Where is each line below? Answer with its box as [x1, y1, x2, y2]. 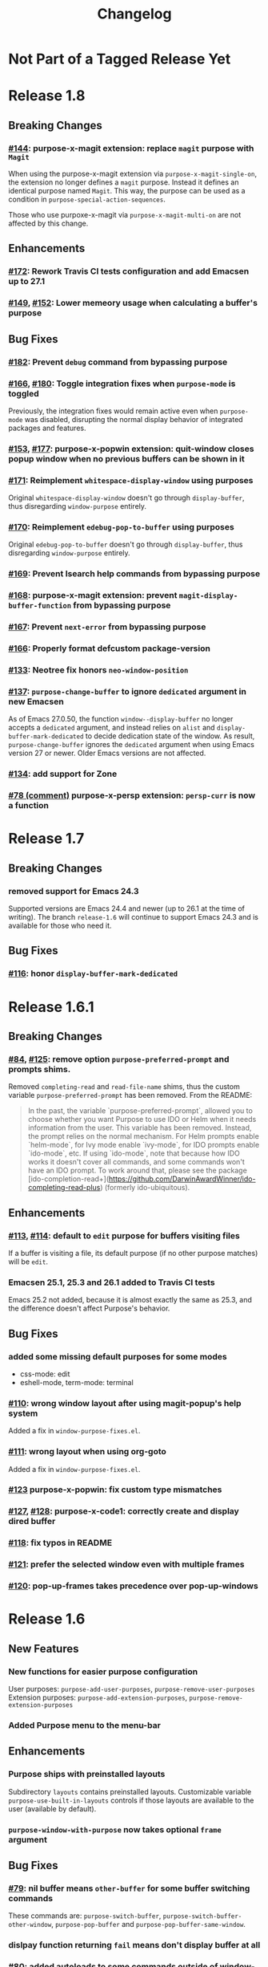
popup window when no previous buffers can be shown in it [8, 453, 246, 464]
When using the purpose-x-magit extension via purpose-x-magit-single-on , [8, 169, 258, 179]
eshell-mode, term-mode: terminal [19, 1377, 134, 1387]
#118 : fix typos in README [8, 1538, 113, 1549]
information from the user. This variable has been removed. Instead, [27, 1123, 252, 1132]
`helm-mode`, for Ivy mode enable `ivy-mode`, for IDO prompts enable [27, 1140, 260, 1150]
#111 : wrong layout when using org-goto [8, 1446, 166, 1457]
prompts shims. [8, 1063, 71, 1075]
